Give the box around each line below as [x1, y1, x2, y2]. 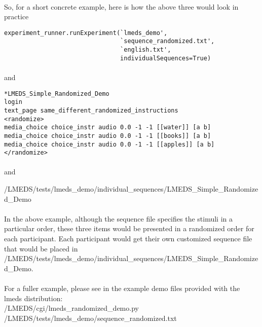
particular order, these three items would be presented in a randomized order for [4, 223, 254, 234]
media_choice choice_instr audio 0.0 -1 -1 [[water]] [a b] [4, 124, 211, 131]
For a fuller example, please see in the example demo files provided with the [4, 282, 240, 293]
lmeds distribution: [4, 293, 63, 303]
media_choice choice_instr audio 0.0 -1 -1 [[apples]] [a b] [4, 140, 215, 148]
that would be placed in [4, 243, 78, 253]
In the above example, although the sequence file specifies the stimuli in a [4, 213, 233, 224]
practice [4, 11, 29, 22]
